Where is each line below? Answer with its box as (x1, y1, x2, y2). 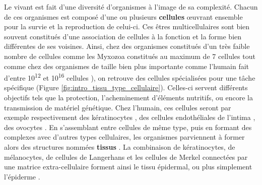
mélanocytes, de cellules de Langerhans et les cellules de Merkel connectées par (4, 151, 248, 162)
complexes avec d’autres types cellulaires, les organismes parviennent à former (4, 132, 245, 142)
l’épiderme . (4, 171, 40, 181)
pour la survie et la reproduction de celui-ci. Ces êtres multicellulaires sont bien (4, 21, 250, 32)
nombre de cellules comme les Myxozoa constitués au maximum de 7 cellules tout (4, 50, 255, 61)
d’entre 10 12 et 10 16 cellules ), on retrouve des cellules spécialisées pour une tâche (4, 71, 255, 83)
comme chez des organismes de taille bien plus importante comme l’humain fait (4, 60, 249, 71)
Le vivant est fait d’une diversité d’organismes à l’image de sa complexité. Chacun (4, 2, 258, 12)
